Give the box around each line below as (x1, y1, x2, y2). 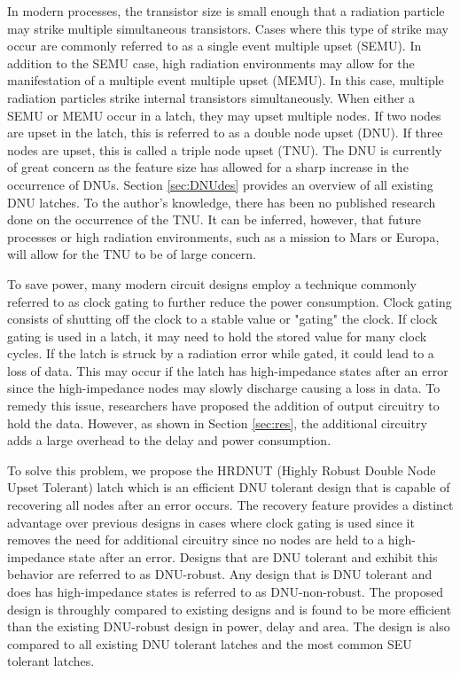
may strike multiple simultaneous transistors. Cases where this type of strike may (7, 19, 448, 37)
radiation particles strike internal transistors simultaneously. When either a (7, 88, 416, 106)
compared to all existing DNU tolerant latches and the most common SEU (7, 634, 412, 653)
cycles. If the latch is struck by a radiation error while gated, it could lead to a (7, 344, 434, 363)
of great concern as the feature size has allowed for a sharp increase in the (7, 158, 409, 176)
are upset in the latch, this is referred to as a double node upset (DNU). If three (7, 123, 443, 142)
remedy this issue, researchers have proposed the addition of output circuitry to (7, 396, 440, 415)
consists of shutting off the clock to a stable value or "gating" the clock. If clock (7, 309, 438, 328)
